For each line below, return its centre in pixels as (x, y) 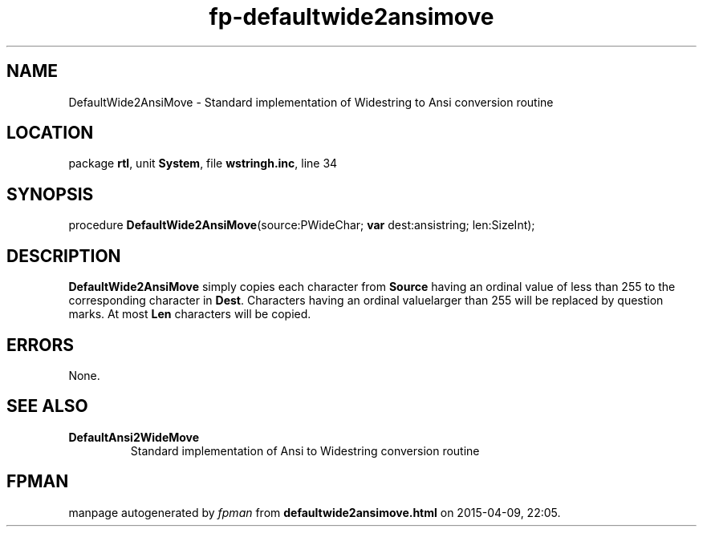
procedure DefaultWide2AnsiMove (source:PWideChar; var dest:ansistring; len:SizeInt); (302, 225)
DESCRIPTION (64, 256)
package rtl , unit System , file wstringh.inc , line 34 (203, 164)
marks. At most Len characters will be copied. (190, 314)
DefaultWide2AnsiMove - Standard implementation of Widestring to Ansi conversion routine (311, 102)
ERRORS (41, 345)
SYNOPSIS (50, 194)
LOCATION (50, 133)
